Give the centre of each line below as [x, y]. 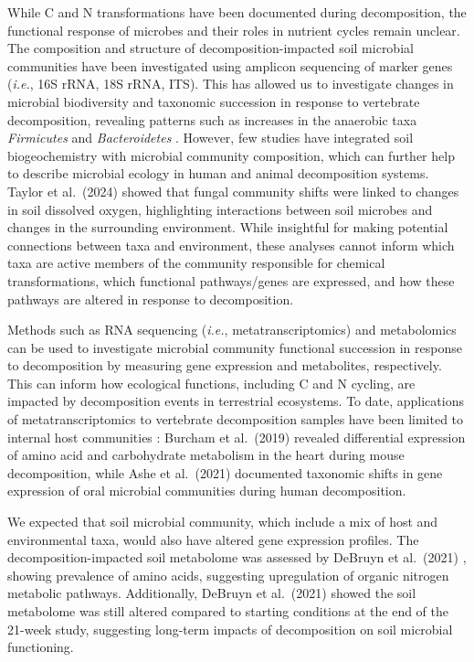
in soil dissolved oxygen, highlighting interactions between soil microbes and [220, 209]
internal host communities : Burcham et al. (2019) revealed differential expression [237, 437]
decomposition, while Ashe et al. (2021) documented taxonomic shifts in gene [225, 472]
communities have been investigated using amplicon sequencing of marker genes [230, 65]
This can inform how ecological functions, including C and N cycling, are [211, 383]
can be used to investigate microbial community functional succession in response [235, 347]
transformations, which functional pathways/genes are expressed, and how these [231, 280]
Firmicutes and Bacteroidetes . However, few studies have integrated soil [211, 138]
